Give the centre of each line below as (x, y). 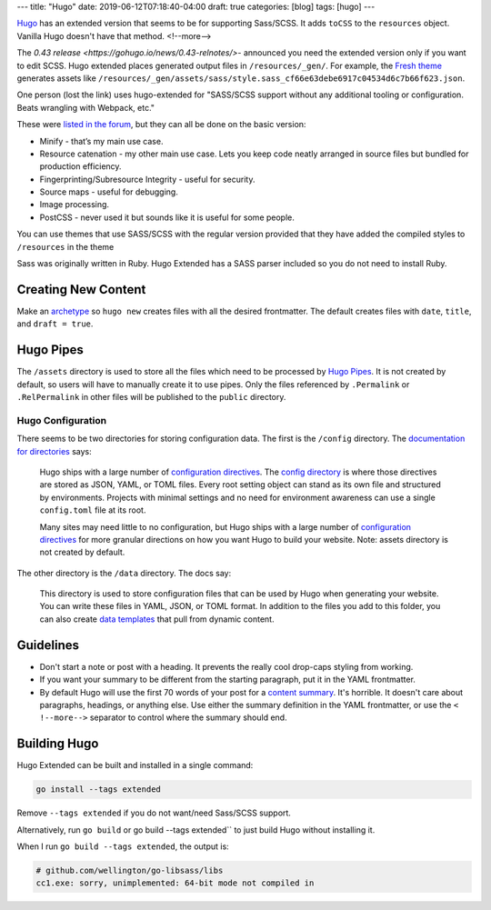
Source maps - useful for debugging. (109, 192)
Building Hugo (58, 744)
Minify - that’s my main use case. (101, 141)
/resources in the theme (65, 246)
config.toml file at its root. (93, 510)
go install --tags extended (98, 790)
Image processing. (74, 205)
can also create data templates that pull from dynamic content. (157, 619)
